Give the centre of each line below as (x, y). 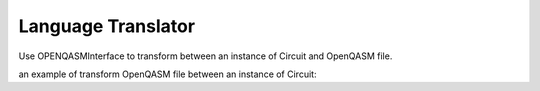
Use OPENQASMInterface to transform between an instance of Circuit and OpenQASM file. (205, 56)
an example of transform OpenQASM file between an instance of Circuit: (167, 74)
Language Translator (106, 26)
